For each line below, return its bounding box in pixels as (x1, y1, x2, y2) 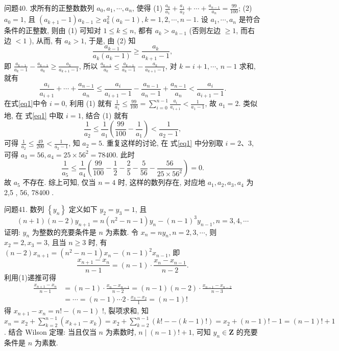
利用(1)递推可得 (4, 272, 56, 282)
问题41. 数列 (4, 204, 44, 214)
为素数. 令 (105, 226, 139, 237)
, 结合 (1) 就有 (81, 110, 129, 120)
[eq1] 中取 (32, 110, 64, 120)
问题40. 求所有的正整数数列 (4, 3, 94, 13)
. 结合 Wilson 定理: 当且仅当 (4, 327, 96, 337)
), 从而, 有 (29, 35, 62, 45)
